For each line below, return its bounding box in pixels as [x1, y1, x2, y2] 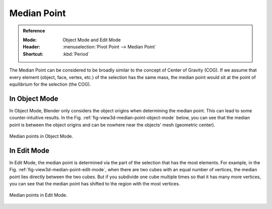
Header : [23, 44, 40, 50]
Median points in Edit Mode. [9, 192, 67, 198]
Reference [23, 28, 45, 34]
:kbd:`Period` [62, 51, 90, 57]
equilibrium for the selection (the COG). [9, 81, 91, 87]
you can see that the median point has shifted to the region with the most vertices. [9, 181, 180, 187]
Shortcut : [23, 51, 44, 57]
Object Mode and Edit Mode [62, 37, 121, 43]
